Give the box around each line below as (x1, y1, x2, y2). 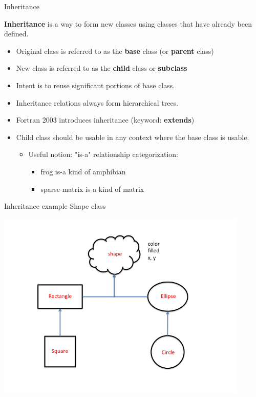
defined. (4, 28, 29, 39)
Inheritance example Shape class (4, 201, 106, 211)
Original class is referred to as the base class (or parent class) (16, 45, 214, 56)
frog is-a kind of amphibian (40, 166, 126, 176)
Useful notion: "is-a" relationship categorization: (28, 149, 178, 160)
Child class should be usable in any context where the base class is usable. (16, 131, 249, 142)
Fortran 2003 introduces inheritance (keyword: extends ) (16, 114, 195, 125)
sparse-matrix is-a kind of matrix (40, 183, 144, 194)
